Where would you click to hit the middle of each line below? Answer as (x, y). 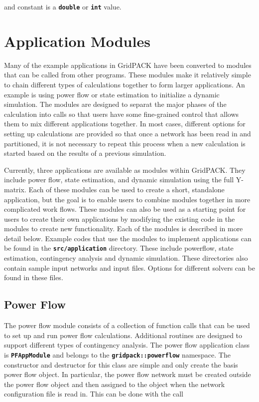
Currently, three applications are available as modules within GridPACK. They (125, 170)
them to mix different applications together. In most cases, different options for (125, 124)
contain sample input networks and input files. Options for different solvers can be (129, 267)
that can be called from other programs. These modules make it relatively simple (128, 75)
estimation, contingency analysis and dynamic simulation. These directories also (126, 258)
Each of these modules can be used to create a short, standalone (127, 189)
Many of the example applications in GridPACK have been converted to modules (128, 65)
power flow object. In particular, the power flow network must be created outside (128, 374)
